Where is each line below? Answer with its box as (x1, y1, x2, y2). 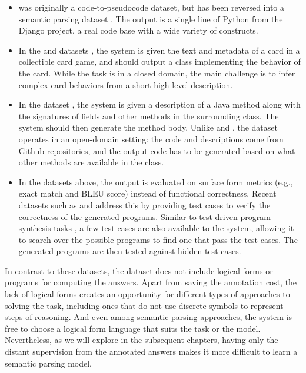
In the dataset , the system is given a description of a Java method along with (18, 98, 301, 111)
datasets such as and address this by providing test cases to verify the (18, 198, 271, 211)
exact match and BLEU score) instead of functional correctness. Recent (18, 187, 277, 199)
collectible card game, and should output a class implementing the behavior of (18, 55, 301, 68)
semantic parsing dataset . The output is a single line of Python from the (18, 12, 283, 25)
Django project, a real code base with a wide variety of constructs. (18, 24, 258, 36)
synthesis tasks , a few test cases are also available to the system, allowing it (18, 222, 294, 234)
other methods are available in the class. (18, 156, 164, 168)
